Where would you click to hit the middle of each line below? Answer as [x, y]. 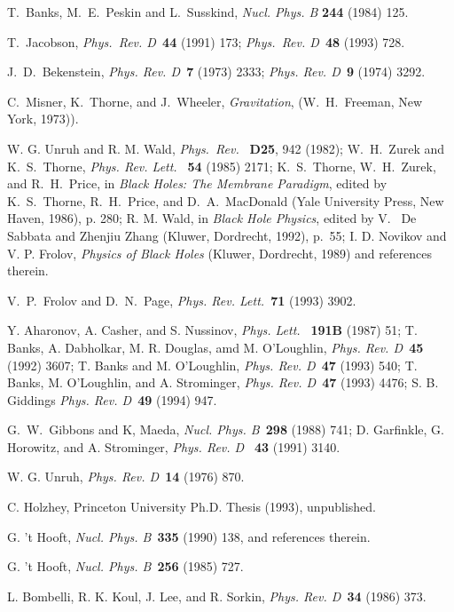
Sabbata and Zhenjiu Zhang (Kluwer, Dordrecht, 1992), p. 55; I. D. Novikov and [227, 235]
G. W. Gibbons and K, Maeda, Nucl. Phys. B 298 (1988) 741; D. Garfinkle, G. [226, 429]
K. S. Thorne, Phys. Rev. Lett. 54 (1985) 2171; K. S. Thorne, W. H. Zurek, [222, 166]
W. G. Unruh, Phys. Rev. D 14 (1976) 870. [126, 477]
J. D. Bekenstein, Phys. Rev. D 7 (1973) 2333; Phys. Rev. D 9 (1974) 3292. [216, 72]
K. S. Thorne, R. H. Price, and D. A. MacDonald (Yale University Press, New [226, 200]
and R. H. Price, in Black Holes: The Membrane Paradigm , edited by [197, 183]
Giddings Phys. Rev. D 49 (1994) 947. [112, 399]
